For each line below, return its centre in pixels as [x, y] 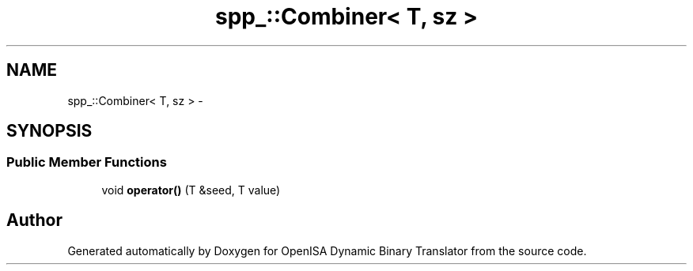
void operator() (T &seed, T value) [191, 190]
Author [34, 220]
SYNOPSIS [49, 131]
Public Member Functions [87, 162]
